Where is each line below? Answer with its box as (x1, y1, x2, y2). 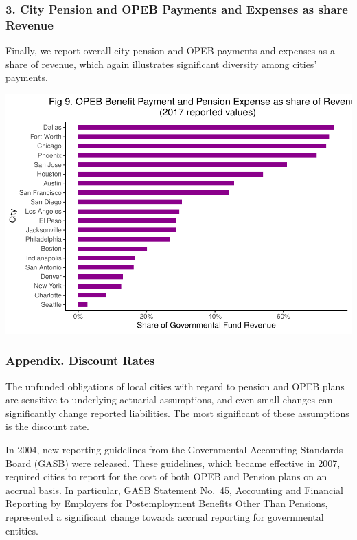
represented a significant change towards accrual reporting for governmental (5, 510, 324, 524)
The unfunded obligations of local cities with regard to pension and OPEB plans (5, 379, 345, 393)
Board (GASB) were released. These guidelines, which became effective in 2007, (5, 455, 341, 470)
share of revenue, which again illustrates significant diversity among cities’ (5, 56, 317, 71)
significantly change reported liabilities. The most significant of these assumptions (5, 405, 349, 420)
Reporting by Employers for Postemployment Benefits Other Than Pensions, (5, 496, 328, 510)
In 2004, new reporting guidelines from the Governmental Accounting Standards (5, 442, 343, 457)
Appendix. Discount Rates (5, 352, 155, 369)
